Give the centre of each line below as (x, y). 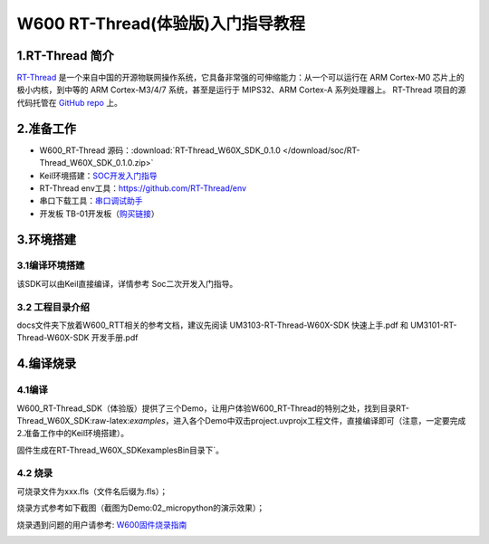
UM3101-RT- (434, 325)
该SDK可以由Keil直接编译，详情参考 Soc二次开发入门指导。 (127, 283)
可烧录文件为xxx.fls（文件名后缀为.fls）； (92, 491)
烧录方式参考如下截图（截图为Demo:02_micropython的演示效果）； (141, 508)
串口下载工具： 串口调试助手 (91, 201)
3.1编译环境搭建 (51, 265)
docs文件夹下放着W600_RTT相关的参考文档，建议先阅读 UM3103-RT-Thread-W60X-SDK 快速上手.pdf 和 (213, 325)
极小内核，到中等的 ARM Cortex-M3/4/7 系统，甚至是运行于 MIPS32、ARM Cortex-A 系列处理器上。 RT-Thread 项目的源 (241, 90)
